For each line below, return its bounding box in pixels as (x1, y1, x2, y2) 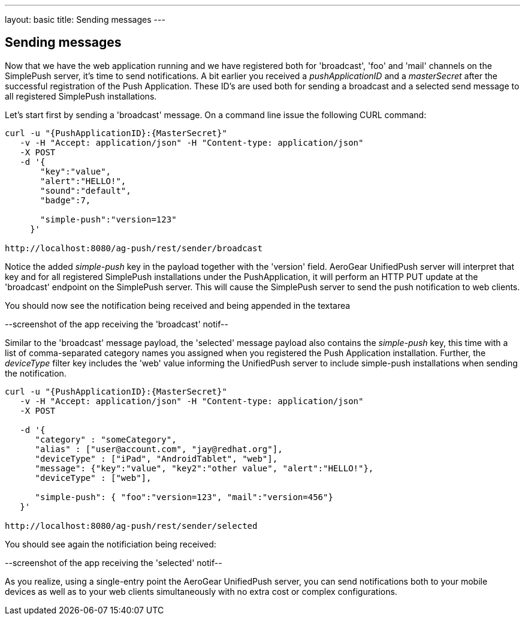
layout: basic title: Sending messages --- (5, 14, 165, 25)
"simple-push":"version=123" (40, 214, 177, 224)
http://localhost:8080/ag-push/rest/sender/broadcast (5, 243, 262, 253)
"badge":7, (40, 195, 91, 205)
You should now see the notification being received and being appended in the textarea (5, 300, 351, 311)
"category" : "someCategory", (35, 434, 177, 444)
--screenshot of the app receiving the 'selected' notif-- (5, 557, 222, 568)
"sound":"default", (40, 185, 131, 195)
